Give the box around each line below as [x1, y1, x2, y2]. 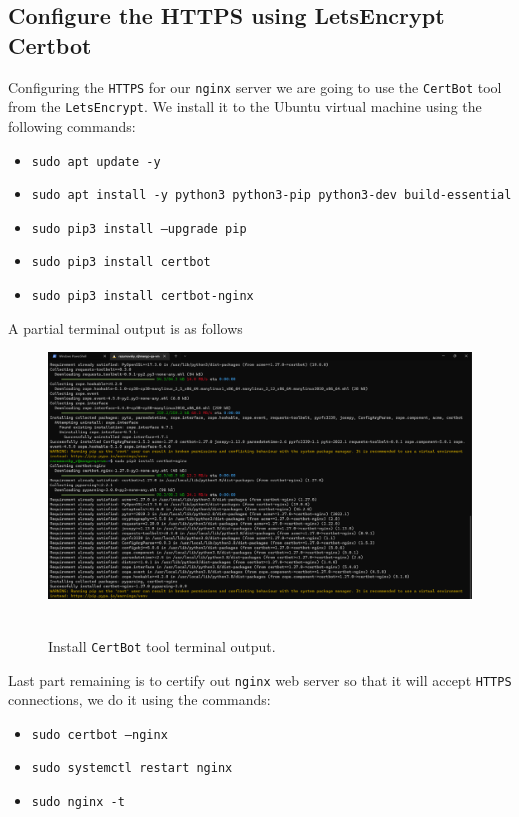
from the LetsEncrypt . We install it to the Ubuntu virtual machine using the [8, 96, 482, 117]
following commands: [8, 115, 136, 136]
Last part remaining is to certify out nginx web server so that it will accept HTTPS [8, 669, 512, 690]
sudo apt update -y [31, 154, 161, 169]
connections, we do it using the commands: [8, 689, 271, 710]
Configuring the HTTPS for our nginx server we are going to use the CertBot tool [8, 76, 502, 97]
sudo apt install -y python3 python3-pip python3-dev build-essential [31, 188, 512, 203]
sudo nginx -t [31, 795, 125, 810]
